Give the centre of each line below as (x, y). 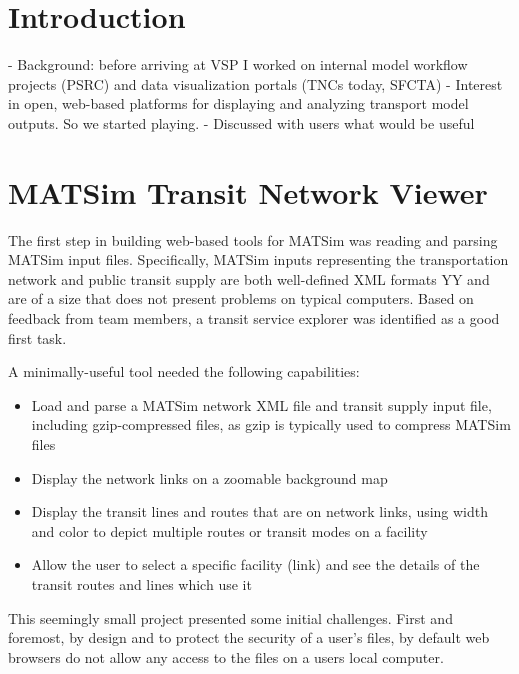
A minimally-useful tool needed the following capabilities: (184, 371)
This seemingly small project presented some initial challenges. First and (230, 617)
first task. (37, 337)
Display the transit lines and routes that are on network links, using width (260, 511)
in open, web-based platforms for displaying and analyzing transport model (238, 103)
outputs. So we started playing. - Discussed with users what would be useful (241, 122)
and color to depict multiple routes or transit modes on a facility (229, 530)
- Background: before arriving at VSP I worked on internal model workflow (238, 64)
